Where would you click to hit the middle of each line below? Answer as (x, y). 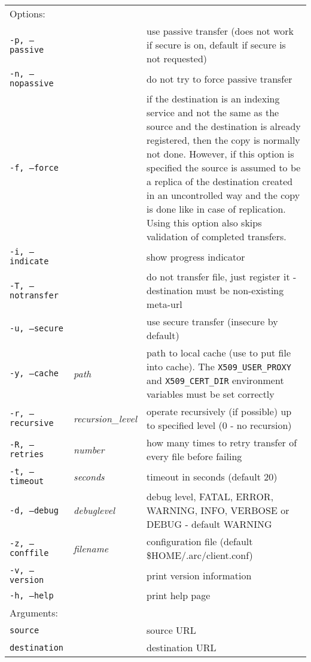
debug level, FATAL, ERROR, (210, 496)
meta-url (164, 304)
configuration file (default (200, 541)
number (89, 449)
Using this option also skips (204, 223)
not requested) (177, 58)
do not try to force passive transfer (219, 78)
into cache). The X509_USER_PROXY (219, 366)
